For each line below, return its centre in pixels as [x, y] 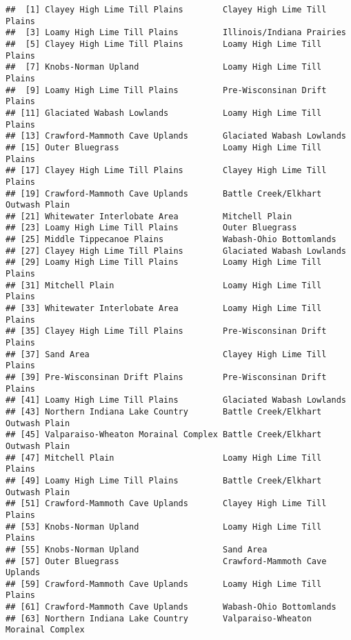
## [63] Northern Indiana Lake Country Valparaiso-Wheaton [159, 618]
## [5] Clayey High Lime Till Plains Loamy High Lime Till [164, 44]
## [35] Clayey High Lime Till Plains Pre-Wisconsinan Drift [166, 331]
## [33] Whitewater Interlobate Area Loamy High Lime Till [164, 309]
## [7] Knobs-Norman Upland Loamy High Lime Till [164, 67]
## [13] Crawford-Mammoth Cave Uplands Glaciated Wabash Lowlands [176, 136]
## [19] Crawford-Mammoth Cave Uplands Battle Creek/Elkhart [164, 193]
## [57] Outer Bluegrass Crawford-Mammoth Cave [166, 561]
